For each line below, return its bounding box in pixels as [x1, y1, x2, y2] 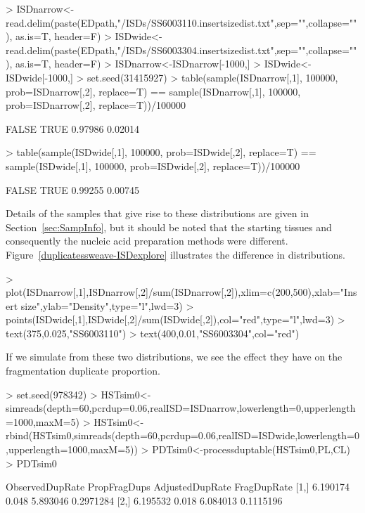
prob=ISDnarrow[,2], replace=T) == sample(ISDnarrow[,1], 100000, [6, 84, 301, 98]
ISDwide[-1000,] [6, 70, 73, 84]
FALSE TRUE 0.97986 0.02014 [6, 121, 139, 136]
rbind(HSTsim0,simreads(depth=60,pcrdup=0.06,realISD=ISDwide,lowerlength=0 [6, 428, 359, 443]
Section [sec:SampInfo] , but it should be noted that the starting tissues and [6, 219, 332, 234]
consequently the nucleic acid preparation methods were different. [6, 233, 288, 248]
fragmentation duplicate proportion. [6, 363, 160, 378]
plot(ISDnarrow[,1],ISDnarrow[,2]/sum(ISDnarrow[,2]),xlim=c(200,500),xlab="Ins [6, 285, 357, 299]
